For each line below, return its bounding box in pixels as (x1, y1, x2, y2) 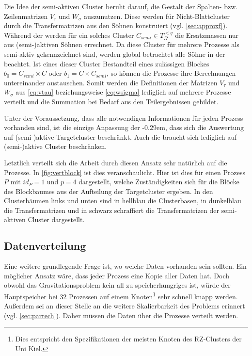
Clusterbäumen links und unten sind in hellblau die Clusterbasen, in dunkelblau (4, 195, 241, 206)
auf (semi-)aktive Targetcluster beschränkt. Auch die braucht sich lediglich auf (4, 131, 237, 142)
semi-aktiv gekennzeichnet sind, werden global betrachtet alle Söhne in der (4, 49, 225, 59)
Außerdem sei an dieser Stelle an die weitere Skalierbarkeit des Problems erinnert (4, 301, 245, 311)
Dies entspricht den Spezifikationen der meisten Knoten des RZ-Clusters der (15, 334, 242, 344)
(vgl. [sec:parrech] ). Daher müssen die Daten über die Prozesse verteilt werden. (4, 310, 238, 320)
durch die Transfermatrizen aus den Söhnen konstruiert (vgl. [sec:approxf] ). (4, 20, 228, 31)
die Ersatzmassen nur (175, 30, 239, 40)
